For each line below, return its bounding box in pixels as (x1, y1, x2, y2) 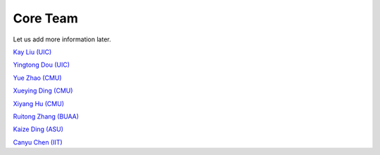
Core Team (13, 11, 79, 26)
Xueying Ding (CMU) (13, 86, 73, 95)
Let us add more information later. (13, 35, 112, 43)
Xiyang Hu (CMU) (13, 99, 65, 108)
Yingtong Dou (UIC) (13, 60, 70, 69)
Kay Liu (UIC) (13, 48, 52, 56)
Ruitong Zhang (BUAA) (13, 112, 80, 121)
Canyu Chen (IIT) (13, 137, 63, 147)
